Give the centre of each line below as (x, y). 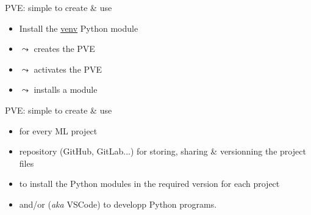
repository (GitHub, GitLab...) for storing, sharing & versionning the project (163, 151)
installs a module (66, 89)
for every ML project (58, 130)
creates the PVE (64, 49)
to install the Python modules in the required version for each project (149, 184)
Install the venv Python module (79, 28)
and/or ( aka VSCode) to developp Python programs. (118, 204)
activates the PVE (68, 69)
